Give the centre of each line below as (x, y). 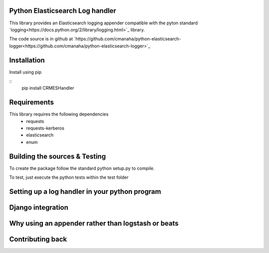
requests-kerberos (45, 128)
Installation (27, 60)
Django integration (39, 207)
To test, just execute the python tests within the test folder (69, 177)
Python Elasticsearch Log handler (63, 11)
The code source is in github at (41, 39)
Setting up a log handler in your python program (85, 191)
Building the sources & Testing (58, 156)
